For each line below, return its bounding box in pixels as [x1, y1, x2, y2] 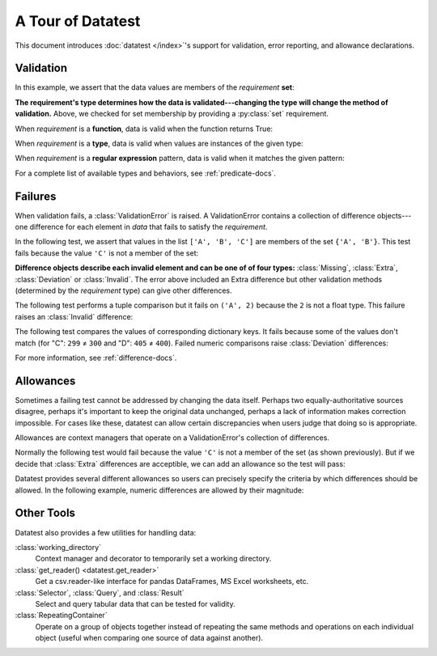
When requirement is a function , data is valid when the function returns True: [15, 124, 274, 133]
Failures [15, 189, 57, 203]
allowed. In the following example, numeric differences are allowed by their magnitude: [15, 485, 304, 495]
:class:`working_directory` [15, 542, 101, 552]
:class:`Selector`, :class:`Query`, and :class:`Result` [15, 587, 185, 598]
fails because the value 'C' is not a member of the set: [15, 248, 199, 258]
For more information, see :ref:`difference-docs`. [15, 353, 177, 362]
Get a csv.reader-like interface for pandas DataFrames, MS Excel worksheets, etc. [35, 577, 309, 586]
